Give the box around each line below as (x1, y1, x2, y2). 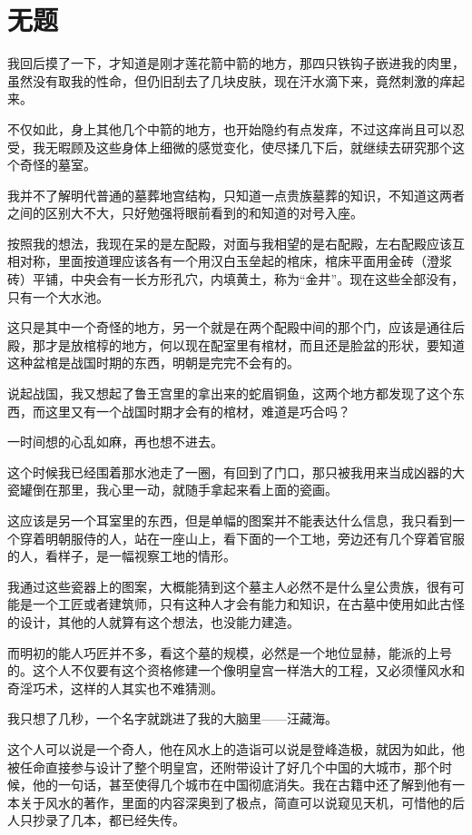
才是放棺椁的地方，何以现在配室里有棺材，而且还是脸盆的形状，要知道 (44, 335, 465, 354)
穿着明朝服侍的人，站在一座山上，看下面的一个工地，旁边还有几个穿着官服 (19, 528, 465, 547)
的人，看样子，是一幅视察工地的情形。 (7, 546, 236, 565)
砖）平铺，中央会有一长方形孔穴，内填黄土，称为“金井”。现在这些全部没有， (7, 270, 465, 289)
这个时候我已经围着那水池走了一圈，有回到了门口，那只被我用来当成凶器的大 (7, 462, 465, 481)
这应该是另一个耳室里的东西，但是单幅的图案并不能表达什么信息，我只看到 (7, 511, 452, 529)
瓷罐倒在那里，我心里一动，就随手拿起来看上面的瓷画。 (7, 480, 338, 499)
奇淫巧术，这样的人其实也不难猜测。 (7, 678, 223, 697)
